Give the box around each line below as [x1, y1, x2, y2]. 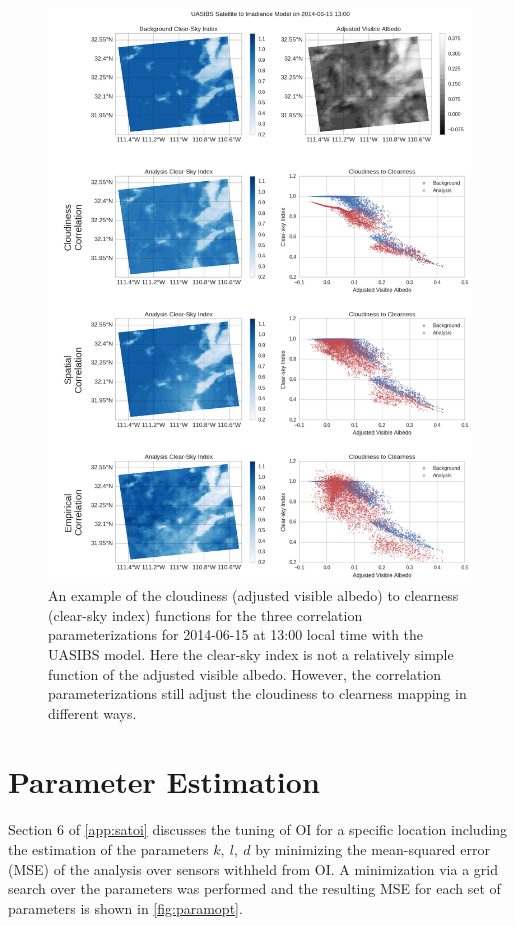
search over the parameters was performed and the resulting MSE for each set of [8, 878, 501, 899]
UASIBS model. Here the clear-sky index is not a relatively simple [48, 643, 454, 664]
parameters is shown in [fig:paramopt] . [8, 897, 243, 918]
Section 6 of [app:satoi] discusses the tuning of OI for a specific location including [8, 819, 508, 840]
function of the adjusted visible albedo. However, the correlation [48, 663, 442, 684]
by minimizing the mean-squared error [255, 839, 490, 860]
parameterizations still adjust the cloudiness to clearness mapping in [48, 683, 467, 704]
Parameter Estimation [8, 761, 320, 802]
